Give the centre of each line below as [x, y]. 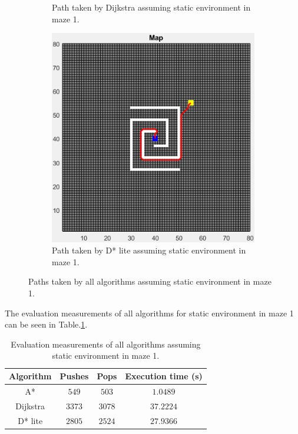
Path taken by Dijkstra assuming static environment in [151, 7]
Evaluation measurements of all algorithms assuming [106, 344]
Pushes [74, 376]
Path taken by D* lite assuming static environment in [149, 250]
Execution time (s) [164, 376]
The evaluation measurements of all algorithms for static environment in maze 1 [149, 313]
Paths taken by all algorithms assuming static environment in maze [150, 281]
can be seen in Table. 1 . [46, 324]
